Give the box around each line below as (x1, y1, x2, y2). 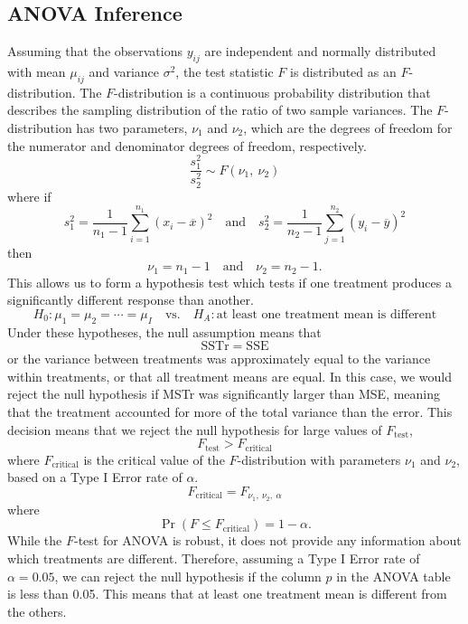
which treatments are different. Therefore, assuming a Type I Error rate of (7, 548, 420, 567)
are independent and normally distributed (204, 42, 436, 61)
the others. (7, 601, 67, 620)
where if (7, 186, 51, 205)
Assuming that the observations (7, 42, 183, 61)
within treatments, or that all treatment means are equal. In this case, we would (7, 366, 452, 385)
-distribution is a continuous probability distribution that (114, 82, 431, 101)
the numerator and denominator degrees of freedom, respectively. (7, 136, 367, 155)
